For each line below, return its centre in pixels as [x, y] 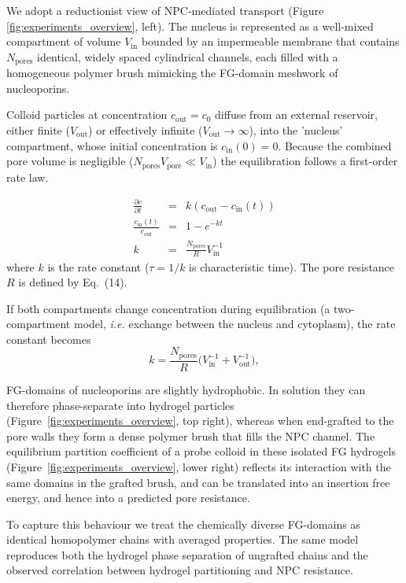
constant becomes [49, 339]
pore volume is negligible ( [70, 161]
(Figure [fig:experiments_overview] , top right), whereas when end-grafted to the [200, 421]
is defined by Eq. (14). [73, 282]
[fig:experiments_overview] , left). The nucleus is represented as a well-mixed [190, 26]
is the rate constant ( [98, 266]
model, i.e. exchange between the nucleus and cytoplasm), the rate [234, 324]
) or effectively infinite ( [146, 130]
